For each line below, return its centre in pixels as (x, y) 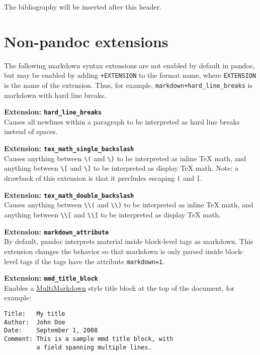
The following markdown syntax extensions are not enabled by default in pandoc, (129, 65)
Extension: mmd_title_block (51, 278)
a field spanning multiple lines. (94, 347)
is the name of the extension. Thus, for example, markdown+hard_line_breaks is (128, 85)
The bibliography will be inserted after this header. (83, 7)
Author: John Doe (35, 322)
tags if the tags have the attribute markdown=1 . (92, 261)
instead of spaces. (31, 131)
